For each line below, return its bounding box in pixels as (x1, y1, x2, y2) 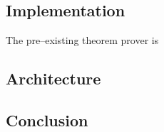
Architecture (6, 67, 101, 89)
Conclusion (6, 109, 88, 131)
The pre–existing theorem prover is (6, 33, 159, 48)
